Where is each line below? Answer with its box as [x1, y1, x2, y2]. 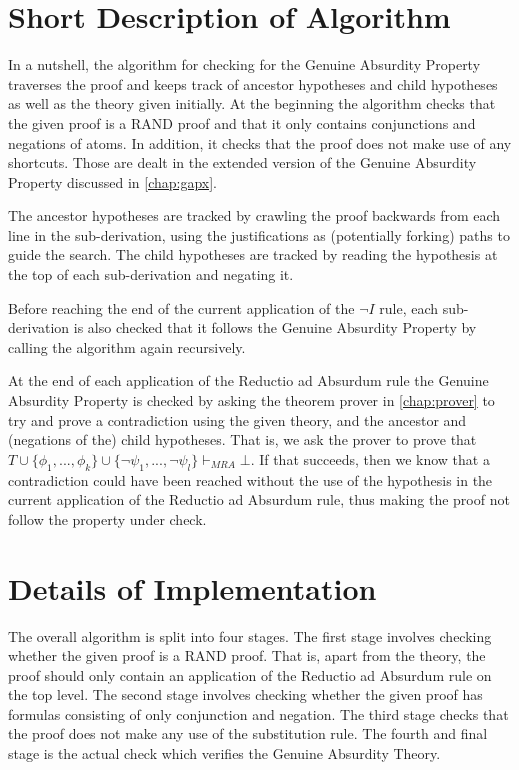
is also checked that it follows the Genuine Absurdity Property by [73, 317, 477, 338]
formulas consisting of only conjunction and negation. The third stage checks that [8, 703, 509, 724]
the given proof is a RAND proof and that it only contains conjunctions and [8, 112, 476, 133]
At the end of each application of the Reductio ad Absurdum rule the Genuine [8, 370, 489, 391]
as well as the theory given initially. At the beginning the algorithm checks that [8, 93, 496, 114]
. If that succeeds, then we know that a [250, 448, 490, 469]
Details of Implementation [8, 567, 377, 608]
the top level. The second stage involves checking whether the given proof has [8, 684, 483, 705]
